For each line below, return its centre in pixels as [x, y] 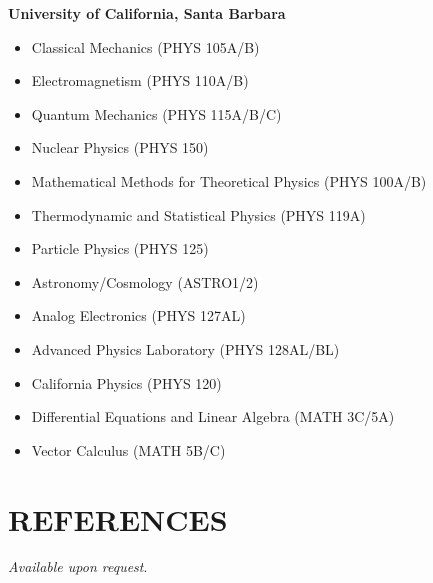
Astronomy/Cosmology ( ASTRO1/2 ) [145, 281]
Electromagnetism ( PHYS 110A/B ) [140, 80]
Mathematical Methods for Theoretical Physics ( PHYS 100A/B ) [229, 180]
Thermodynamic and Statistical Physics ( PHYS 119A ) [198, 214]
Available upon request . [78, 566]
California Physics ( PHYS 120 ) [126, 382]
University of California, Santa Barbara [147, 13]
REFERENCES [118, 518]
